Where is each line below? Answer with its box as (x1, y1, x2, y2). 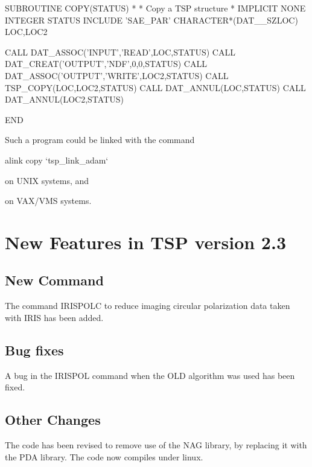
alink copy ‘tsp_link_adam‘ (5, 153, 109, 166)
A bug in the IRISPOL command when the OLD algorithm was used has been (5, 369, 295, 381)
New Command (5, 271, 104, 290)
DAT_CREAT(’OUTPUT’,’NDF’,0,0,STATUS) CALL (5, 57, 207, 70)
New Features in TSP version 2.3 (5, 229, 287, 254)
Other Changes (5, 410, 101, 429)
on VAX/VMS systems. (5, 194, 92, 207)
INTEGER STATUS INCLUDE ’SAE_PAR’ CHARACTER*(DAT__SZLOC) (5, 13, 298, 26)
